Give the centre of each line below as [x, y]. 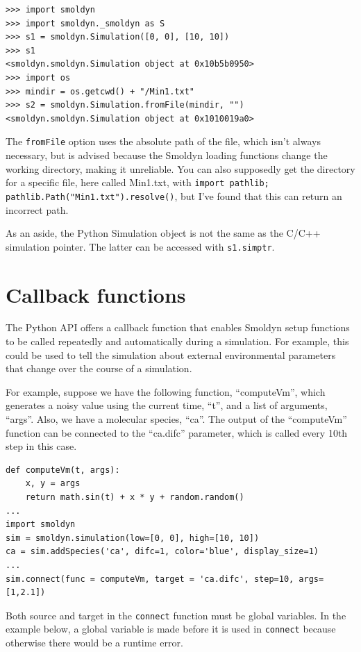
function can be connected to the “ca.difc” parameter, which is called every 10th [177, 432]
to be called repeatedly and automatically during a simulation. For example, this [177, 341]
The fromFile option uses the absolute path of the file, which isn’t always [163, 141]
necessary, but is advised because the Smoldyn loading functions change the [167, 155]
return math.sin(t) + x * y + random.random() [135, 497]
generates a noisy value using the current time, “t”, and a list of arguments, [167, 405]
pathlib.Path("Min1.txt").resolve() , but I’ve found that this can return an [174, 195]
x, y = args [53, 484]
